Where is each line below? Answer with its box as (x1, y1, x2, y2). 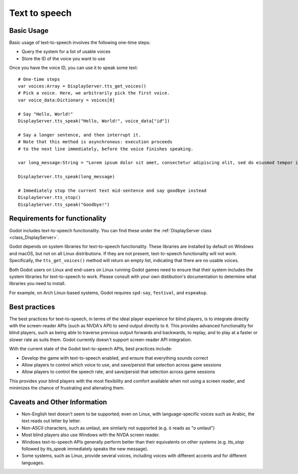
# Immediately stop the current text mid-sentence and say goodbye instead (18, 188, 207, 193)
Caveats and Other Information (9, 398, 107, 406)
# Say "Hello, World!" (18, 111, 74, 117)
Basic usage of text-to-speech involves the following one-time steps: (9, 40, 151, 46)
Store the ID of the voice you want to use (21, 55, 105, 62)
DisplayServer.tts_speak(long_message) (18, 174, 115, 180)
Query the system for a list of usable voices (21, 49, 111, 55)
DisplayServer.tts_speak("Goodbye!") (18, 201, 110, 207)
